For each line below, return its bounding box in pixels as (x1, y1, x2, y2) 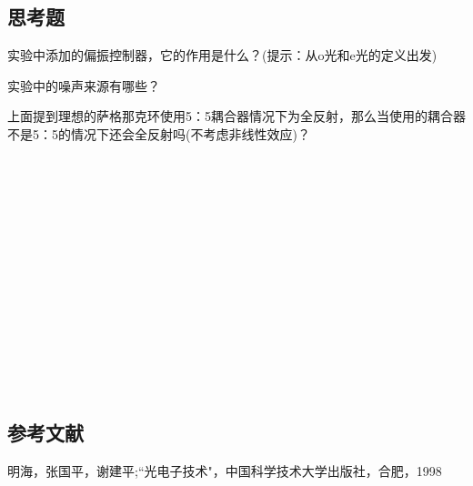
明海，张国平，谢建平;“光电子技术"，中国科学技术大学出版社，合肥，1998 (7, 461, 442, 481)
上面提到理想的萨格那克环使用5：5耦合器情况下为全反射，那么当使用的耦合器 (7, 106, 466, 126)
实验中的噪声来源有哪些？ (7, 76, 160, 95)
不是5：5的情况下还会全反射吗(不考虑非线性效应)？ (7, 124, 310, 143)
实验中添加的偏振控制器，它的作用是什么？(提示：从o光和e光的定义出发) (7, 46, 438, 65)
